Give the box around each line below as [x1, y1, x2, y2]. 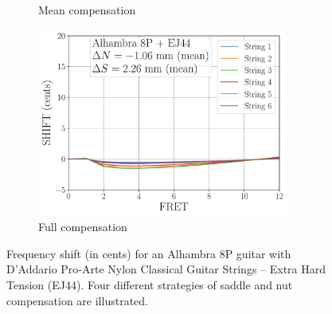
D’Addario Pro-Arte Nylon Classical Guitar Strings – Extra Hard [6, 261, 326, 277]
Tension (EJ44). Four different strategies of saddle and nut [6, 276, 293, 292]
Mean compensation [38, 2, 136, 18]
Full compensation [38, 218, 127, 235]
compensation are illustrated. [6, 292, 148, 308]
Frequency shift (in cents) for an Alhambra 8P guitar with [6, 245, 291, 261]
